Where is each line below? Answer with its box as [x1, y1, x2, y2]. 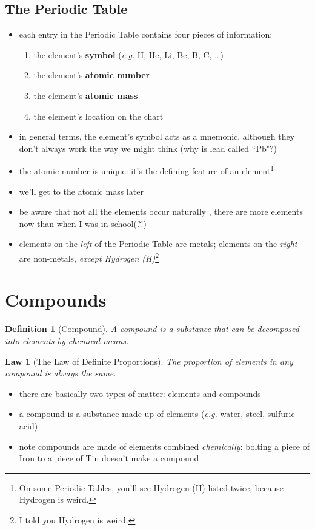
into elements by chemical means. [5, 334, 129, 347]
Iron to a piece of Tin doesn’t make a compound [19, 452, 199, 464]
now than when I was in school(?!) [19, 217, 147, 229]
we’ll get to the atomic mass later [19, 185, 144, 197]
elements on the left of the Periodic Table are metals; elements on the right [19, 237, 297, 250]
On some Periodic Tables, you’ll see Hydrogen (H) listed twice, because [19, 481, 283, 494]
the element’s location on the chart [33, 109, 164, 122]
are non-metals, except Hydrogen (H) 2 [19, 250, 159, 264]
